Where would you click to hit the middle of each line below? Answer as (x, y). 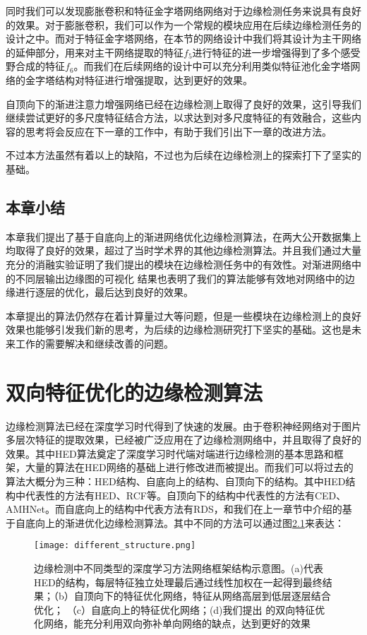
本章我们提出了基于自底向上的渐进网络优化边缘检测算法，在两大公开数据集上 (183, 236)
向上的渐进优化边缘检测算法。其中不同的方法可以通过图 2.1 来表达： (189, 522)
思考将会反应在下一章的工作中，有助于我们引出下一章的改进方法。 (178, 131)
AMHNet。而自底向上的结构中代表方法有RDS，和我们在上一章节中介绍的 (174, 509)
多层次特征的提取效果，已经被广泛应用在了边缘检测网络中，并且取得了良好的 (183, 440)
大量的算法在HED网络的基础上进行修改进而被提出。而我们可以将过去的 (189, 467)
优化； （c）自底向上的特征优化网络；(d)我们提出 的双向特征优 (180, 609)
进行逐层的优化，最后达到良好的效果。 (104, 292)
